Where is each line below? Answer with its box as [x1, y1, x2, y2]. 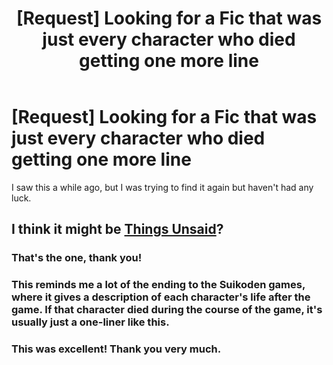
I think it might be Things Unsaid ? [11, 221, 224, 238]
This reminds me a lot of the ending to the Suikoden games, [11, 278, 306, 292]
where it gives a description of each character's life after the [11, 290, 311, 304]
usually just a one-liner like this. [11, 315, 170, 329]
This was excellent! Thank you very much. [11, 342, 222, 356]
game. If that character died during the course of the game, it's [11, 303, 323, 317]
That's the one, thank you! [11, 251, 143, 265]
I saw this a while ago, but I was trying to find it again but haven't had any [11, 181, 314, 193]
